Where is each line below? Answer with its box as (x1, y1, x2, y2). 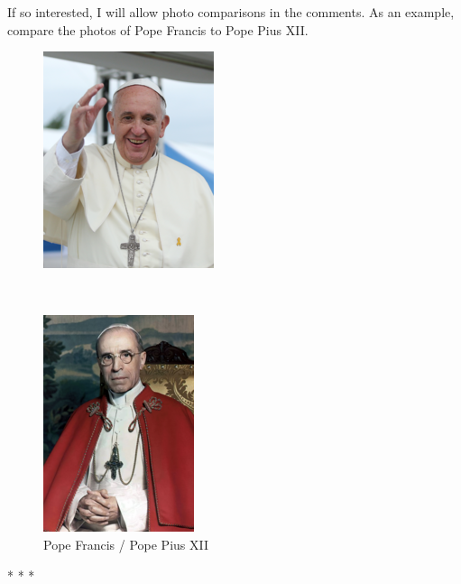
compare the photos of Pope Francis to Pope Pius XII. (7, 20, 309, 39)
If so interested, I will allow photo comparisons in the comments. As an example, (7, 3, 455, 21)
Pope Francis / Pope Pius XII (43, 534, 208, 553)
